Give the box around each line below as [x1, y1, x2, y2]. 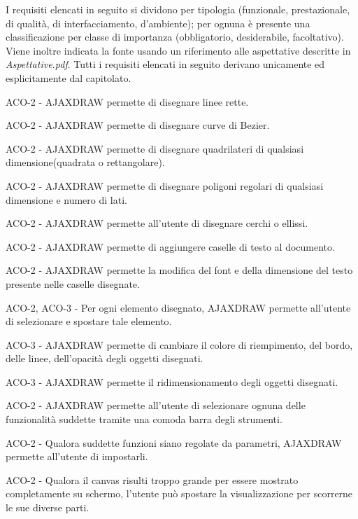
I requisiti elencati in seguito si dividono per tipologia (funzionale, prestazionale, [6, 2, 350, 16]
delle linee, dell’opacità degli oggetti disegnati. [6, 351, 203, 366]
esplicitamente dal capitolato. [6, 70, 131, 85]
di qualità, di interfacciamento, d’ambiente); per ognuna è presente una [6, 15, 310, 30]
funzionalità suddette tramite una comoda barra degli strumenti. [6, 412, 282, 427]
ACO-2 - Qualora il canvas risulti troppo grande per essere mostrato [6, 472, 299, 487]
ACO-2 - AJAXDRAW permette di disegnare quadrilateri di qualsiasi [6, 141, 304, 155]
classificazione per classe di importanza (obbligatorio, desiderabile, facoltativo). [6, 29, 344, 44]
